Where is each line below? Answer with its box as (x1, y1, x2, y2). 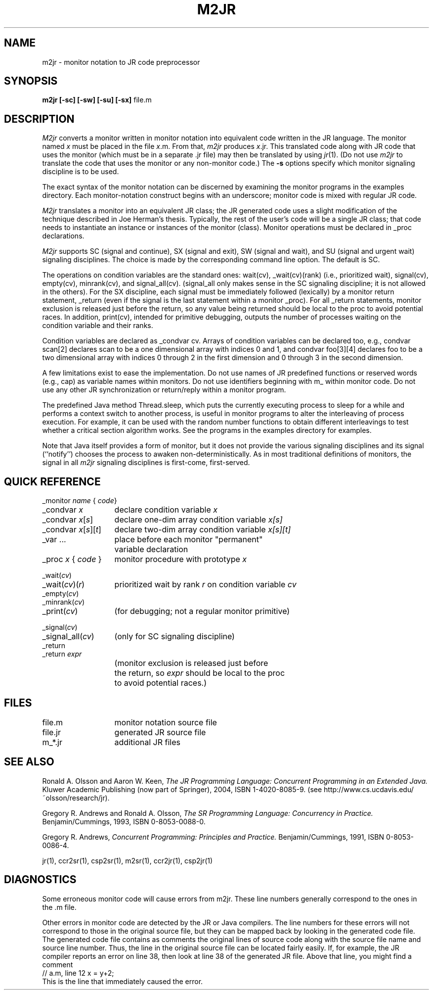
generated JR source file (114, 727, 206, 737)
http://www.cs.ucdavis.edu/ (324, 785, 414, 794)
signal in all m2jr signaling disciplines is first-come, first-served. (42, 458, 250, 467)
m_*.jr (42, 737, 62, 747)
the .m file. (42, 902, 77, 911)
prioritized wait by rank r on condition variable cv (114, 579, 297, 590)
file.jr (42, 727, 61, 737)
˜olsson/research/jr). (42, 793, 110, 802)
